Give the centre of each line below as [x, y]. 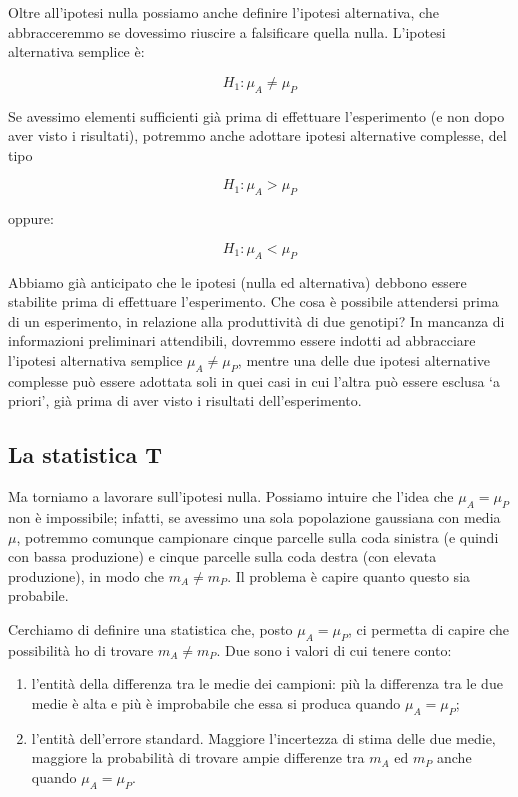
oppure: [31, 218]
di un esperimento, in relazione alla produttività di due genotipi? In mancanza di [256, 320]
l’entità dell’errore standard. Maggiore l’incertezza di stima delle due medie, [263, 737]
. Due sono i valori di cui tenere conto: [334, 649]
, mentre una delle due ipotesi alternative [364, 359]
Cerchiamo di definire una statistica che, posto [150, 628]
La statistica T [85, 454]
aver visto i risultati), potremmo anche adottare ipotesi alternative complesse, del [257, 135]
